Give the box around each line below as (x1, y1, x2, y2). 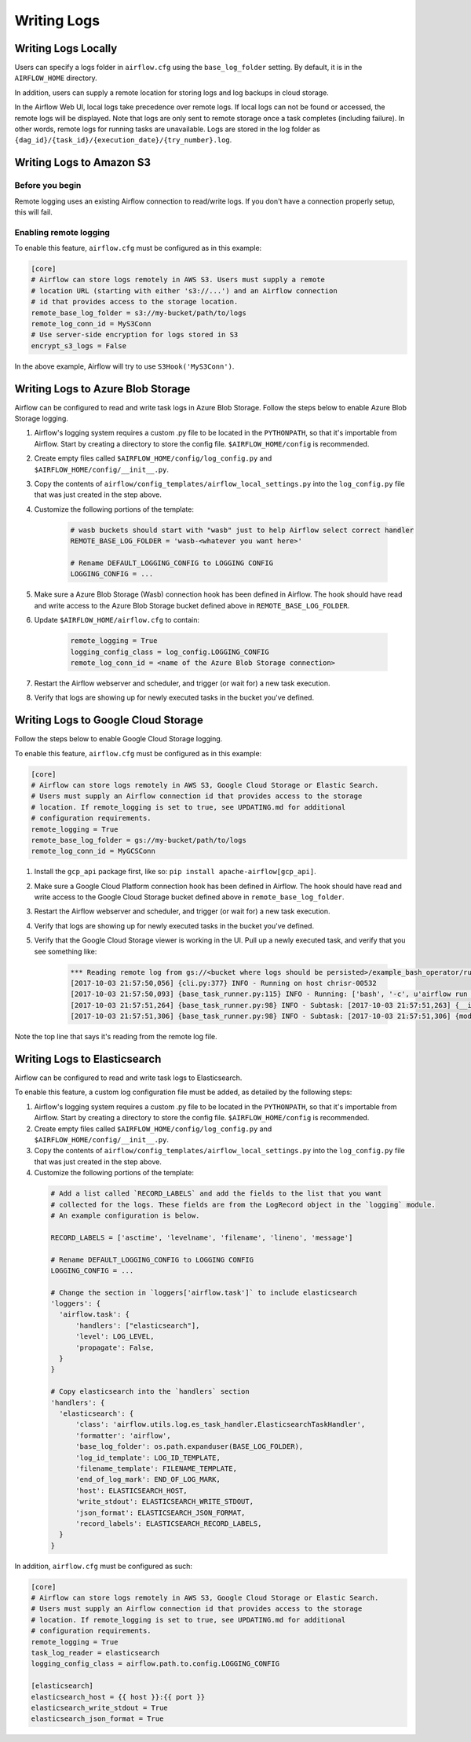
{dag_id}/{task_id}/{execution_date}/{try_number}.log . (14, 135, 232, 145)
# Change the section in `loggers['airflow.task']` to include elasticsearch (50, 1288, 357, 1297)
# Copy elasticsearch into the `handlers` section (50, 1387, 250, 1396)
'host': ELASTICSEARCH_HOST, (75, 1486, 188, 1495)
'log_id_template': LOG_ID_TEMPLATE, (75, 1453, 221, 1462)
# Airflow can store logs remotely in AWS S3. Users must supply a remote (31, 275, 326, 285)
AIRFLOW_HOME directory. (14, 73, 97, 83)
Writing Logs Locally (14, 42, 118, 55)
